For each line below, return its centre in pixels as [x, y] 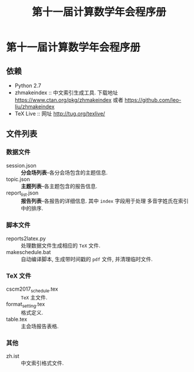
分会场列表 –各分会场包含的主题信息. [64, 172]
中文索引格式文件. [42, 363]
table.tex [17, 319]
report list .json [22, 193]
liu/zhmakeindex [34, 106]
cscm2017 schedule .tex [32, 289]
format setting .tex [26, 304]
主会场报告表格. [40, 326]
